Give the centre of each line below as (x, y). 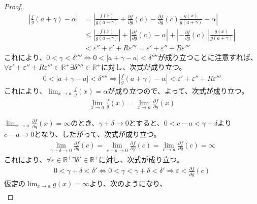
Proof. (13, 6)
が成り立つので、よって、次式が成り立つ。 (178, 90)
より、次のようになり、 (128, 183)
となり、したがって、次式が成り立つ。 (98, 134)
